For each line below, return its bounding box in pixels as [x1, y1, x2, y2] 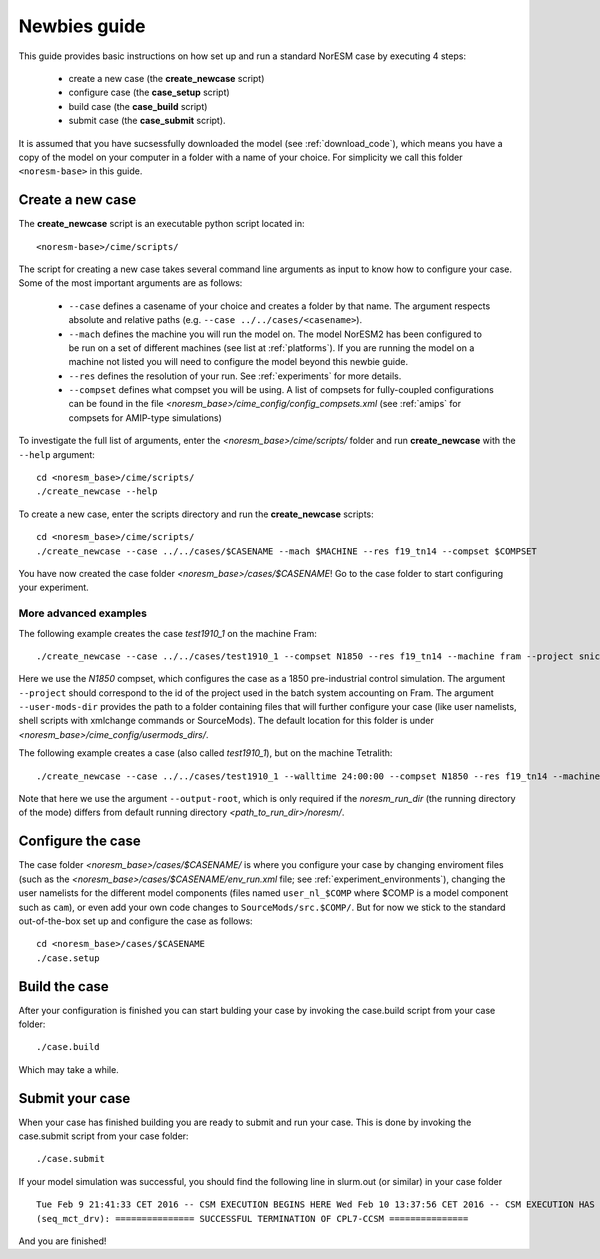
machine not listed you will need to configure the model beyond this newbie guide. [68, 356, 409, 368]
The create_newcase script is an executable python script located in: [18, 218, 305, 230]
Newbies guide [18, 15, 146, 37]
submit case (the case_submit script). [68, 115, 226, 127]
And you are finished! [18, 1235, 107, 1247]
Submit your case [18, 1090, 131, 1107]
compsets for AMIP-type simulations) [68, 411, 222, 424]
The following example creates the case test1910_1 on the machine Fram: [18, 627, 317, 639]
